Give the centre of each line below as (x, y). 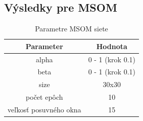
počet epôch (44, 97)
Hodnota (112, 46)
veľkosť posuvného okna (44, 110)
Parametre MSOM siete (71, 29)
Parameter (44, 46)
